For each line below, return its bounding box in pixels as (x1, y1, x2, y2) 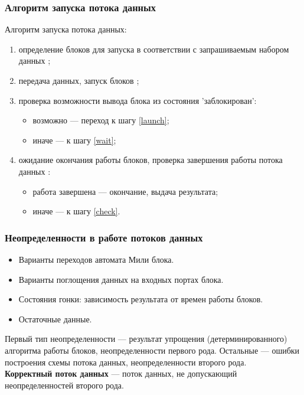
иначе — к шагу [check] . (32, 205, 120, 217)
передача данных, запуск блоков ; (18, 74, 139, 86)
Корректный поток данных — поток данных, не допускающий (5, 367, 237, 380)
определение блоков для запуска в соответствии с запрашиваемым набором (18, 43, 289, 55)
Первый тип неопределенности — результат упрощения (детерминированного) (5, 332, 287, 345)
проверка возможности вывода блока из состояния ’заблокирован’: (18, 94, 257, 106)
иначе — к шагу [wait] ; (32, 133, 116, 146)
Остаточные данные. (18, 312, 92, 325)
